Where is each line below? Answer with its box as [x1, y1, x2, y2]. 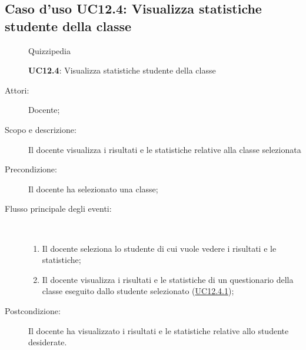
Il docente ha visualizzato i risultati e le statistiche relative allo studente [28, 324, 289, 336]
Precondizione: [5, 163, 57, 175]
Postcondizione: [5, 304, 61, 316]
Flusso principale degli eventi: [5, 202, 112, 215]
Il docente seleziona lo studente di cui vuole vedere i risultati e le [42, 242, 277, 254]
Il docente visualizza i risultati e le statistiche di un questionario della [42, 273, 294, 285]
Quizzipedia [28, 44, 71, 56]
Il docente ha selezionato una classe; [28, 182, 158, 195]
